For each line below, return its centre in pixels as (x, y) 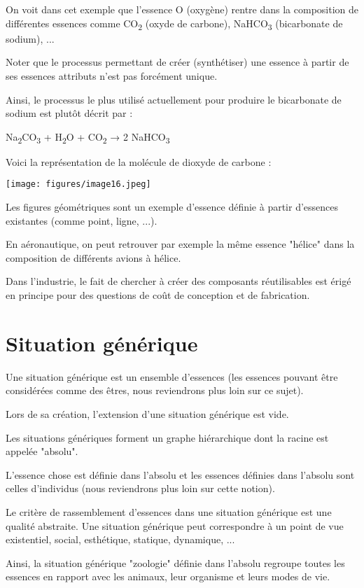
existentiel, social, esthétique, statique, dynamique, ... (120, 539)
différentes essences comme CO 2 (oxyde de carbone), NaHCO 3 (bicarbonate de (174, 24)
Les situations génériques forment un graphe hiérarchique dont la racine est (167, 437)
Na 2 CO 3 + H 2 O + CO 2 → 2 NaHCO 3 (88, 137)
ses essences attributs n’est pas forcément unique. (112, 75)
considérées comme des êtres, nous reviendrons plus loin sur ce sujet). (155, 390)
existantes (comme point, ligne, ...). (82, 220)
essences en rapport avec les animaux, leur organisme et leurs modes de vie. (168, 576)
